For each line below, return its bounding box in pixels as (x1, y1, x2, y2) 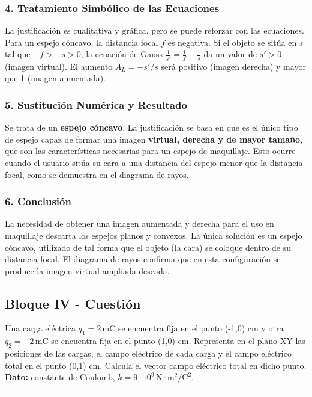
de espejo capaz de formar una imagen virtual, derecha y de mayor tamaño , (5, 132, 303, 145)
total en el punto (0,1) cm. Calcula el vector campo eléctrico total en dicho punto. (5, 359, 307, 371)
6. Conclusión (5, 194, 71, 209)
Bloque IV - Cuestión (5, 294, 141, 312)
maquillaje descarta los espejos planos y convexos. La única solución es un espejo (5, 229, 302, 241)
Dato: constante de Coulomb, (5, 371, 115, 383)
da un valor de (203, 48, 257, 60)
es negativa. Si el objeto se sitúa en (167, 35, 297, 48)
